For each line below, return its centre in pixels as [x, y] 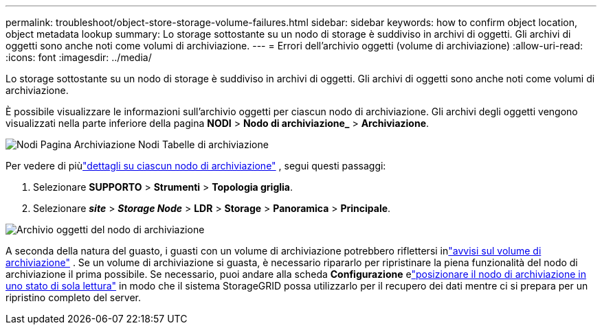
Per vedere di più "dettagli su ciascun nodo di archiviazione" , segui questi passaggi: [196, 166]
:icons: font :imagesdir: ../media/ [79, 57]
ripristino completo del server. [73, 297]
